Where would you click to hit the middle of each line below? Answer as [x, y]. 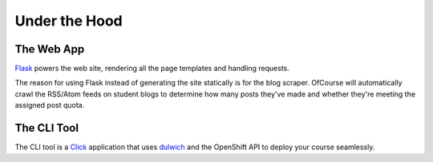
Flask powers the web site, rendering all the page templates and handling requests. [152, 69]
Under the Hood [69, 21]
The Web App [50, 49]
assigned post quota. [50, 105]
